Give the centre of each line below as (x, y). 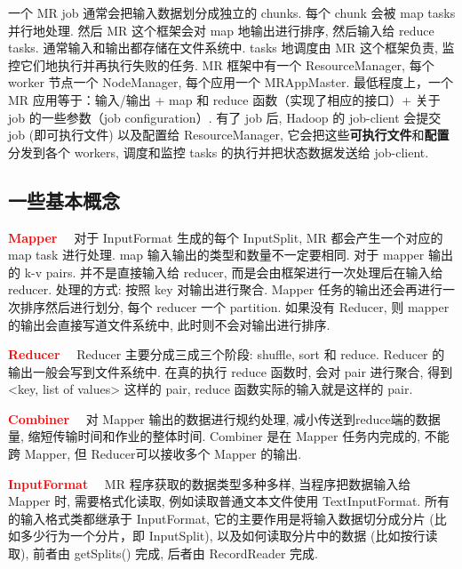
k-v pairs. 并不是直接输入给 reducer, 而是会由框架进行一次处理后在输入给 (234, 272)
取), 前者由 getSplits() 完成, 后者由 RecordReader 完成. (163, 553)
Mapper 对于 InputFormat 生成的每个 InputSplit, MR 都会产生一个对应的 (226, 237)
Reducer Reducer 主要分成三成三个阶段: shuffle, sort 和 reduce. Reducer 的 (227, 354)
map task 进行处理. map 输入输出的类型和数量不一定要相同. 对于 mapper (216, 255)
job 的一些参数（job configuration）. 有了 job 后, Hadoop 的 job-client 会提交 (225, 117)
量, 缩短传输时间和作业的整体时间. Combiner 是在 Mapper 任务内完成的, (215, 436)
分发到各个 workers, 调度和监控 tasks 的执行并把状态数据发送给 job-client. (219, 152)
